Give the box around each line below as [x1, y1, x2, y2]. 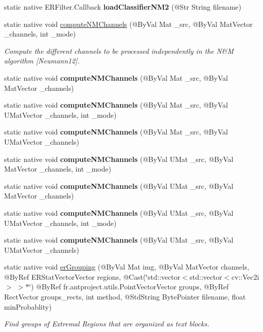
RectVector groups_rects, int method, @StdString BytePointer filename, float [4, 291, 246, 302]
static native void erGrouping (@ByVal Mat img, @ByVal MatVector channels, [4, 261, 249, 272]
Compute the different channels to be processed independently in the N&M [4, 45, 234, 56]
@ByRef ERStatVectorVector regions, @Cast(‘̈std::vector [4, 271, 180, 282]
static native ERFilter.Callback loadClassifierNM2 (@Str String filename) [4, 2, 242, 12]
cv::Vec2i [232, 271, 259, 282]
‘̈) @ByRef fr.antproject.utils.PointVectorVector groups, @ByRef [28, 281, 229, 292]
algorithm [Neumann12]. [4, 55, 80, 66]
